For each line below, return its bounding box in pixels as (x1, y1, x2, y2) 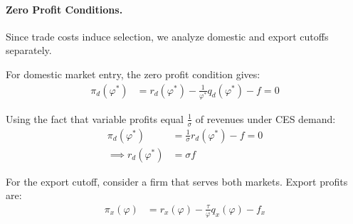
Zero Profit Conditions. (6, 1, 123, 16)
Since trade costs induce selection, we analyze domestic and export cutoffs (6, 28, 329, 43)
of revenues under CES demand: (195, 111, 336, 126)
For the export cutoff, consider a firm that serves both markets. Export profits (6, 174, 348, 188)
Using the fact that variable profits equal (6, 111, 184, 126)
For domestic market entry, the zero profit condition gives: (6, 66, 260, 81)
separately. (6, 43, 52, 58)
